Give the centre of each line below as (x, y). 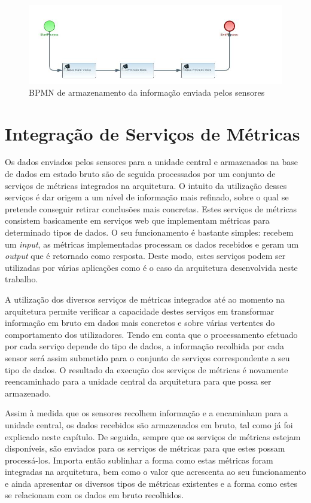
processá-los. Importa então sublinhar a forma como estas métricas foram (139, 460)
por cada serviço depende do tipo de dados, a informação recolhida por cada (145, 346)
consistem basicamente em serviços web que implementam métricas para (137, 220)
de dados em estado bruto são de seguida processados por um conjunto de (140, 174)
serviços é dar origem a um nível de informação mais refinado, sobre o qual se (147, 197)
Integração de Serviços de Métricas (153, 133)
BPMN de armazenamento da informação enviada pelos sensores (147, 92)
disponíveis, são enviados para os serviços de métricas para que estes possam (145, 448)
